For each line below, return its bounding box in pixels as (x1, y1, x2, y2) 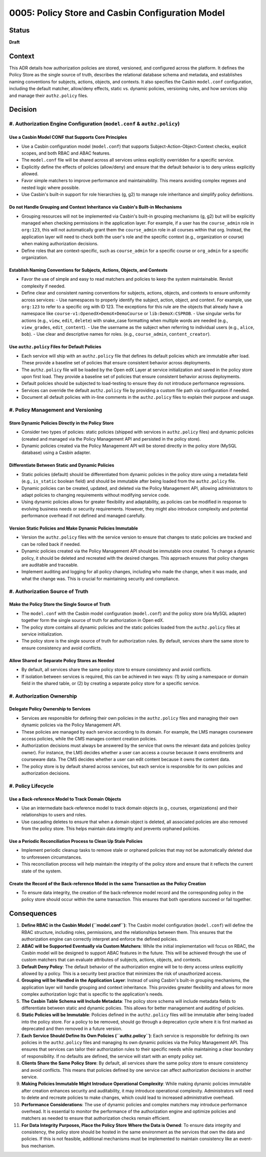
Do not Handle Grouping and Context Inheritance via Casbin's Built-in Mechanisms (9, 204, 182, 210)
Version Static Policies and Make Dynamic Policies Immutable (9, 525, 138, 531)
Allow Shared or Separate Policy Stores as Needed (9, 657, 115, 663)
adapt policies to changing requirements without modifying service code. (21, 492, 170, 498)
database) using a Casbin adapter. (21, 450, 91, 455)
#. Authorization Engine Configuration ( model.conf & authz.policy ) (9, 121, 180, 128)
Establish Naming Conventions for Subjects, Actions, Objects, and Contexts (9, 267, 167, 273)
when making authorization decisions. (21, 241, 99, 247)
